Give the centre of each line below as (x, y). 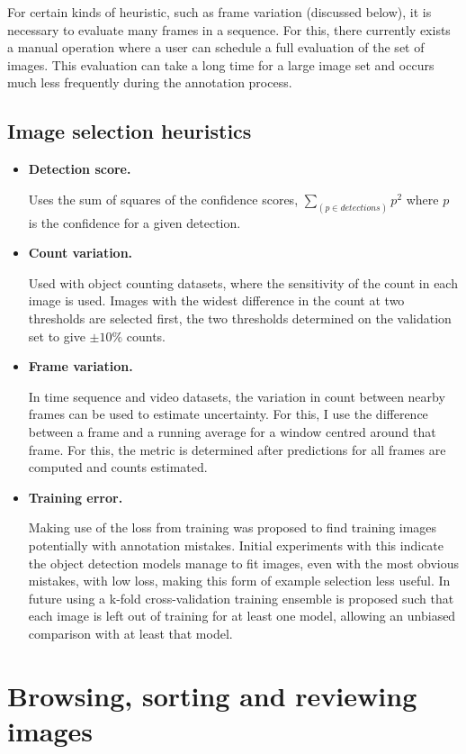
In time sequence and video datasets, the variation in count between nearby (237, 396)
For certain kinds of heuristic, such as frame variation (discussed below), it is (220, 12)
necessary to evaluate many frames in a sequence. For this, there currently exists (229, 29)
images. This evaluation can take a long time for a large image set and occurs (221, 64)
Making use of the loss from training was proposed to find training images (233, 527)
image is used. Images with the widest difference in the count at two (216, 300)
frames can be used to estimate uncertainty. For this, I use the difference (228, 414)
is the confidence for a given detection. (134, 222)
